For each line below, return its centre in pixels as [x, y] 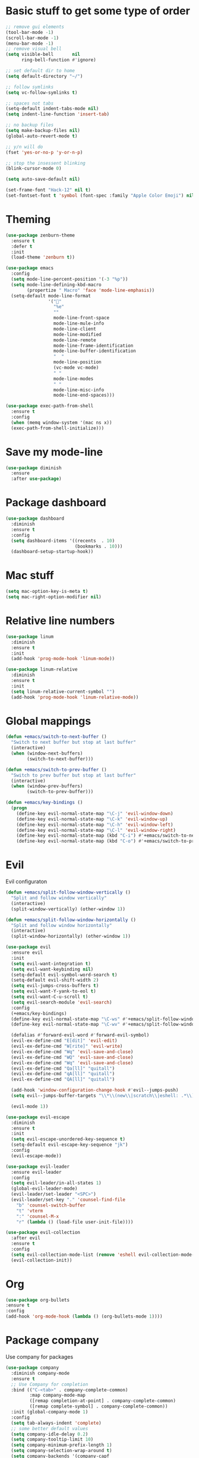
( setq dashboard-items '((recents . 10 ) [63, 541]
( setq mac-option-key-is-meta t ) [47, 592]
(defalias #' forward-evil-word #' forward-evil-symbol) [80, 1035]
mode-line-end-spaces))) [84, 395]
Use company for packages [40, 1357]
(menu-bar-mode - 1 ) [30, 43]
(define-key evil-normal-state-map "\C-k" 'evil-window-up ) [92, 819]
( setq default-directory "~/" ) [44, 76]
